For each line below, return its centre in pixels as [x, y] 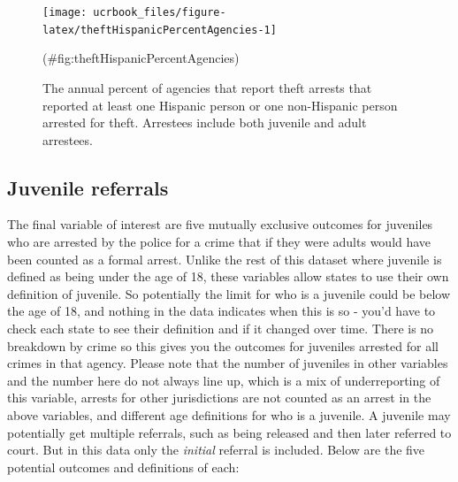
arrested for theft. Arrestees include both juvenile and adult [205, 122]
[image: [65, 12]
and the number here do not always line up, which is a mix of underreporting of [224, 380]
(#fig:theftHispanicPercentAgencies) [141, 58]
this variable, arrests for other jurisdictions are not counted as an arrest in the [219, 398]
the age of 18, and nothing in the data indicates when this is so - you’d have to [221, 311]
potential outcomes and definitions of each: [123, 467]
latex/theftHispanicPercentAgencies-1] [160, 30]
